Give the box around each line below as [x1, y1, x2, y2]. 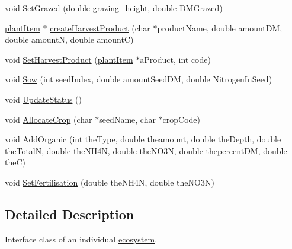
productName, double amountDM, [157, 21, 283, 34]
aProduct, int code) [140, 53, 211, 65]
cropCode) [162, 113, 201, 125]
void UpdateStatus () [5, 92, 82, 105]
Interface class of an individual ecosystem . [5, 232, 158, 245]
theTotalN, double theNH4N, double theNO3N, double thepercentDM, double [5, 144, 287, 157]
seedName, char [99, 113, 156, 125]
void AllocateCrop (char [5, 113, 92, 125]
